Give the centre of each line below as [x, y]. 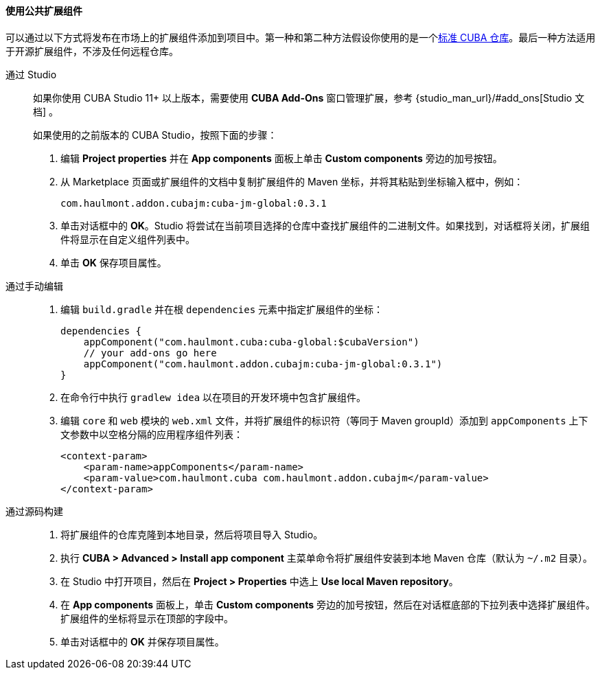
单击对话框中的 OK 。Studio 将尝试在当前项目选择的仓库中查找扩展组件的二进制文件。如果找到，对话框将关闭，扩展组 [325, 225]
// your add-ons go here [150, 353]
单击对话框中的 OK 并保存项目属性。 [142, 641]
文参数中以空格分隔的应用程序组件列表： [152, 434]
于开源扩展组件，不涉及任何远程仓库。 [92, 51]
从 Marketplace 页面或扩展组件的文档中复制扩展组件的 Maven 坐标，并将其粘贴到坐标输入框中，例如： [292, 181]
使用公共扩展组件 [44, 11]
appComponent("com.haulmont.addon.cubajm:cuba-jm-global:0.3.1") [263, 364]
